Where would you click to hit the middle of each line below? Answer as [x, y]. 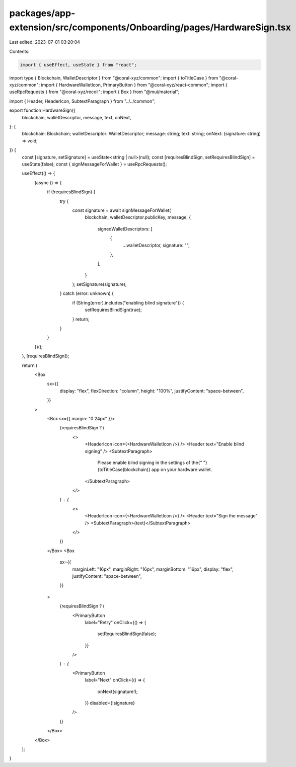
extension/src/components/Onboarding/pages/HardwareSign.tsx [150, 27]
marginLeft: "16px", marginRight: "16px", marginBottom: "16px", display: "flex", [153, 569]
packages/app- [42, 13]
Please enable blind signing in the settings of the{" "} [152, 463]
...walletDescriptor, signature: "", [156, 245]
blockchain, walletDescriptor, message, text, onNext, [77, 117]
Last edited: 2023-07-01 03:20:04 [45, 42]
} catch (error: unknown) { [87, 293]
